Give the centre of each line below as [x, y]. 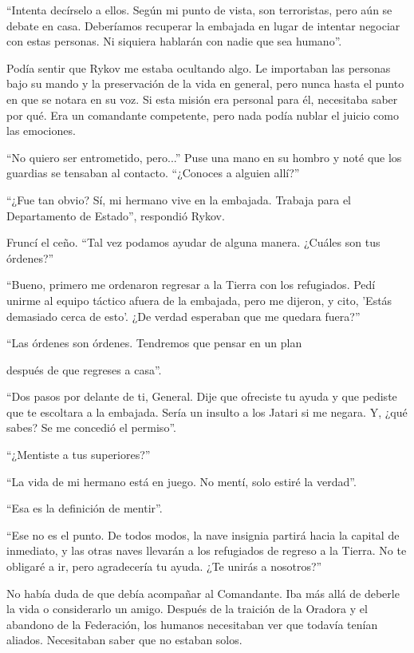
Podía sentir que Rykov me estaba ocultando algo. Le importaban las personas [199, 67]
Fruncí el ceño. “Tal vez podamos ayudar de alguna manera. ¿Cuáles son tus [193, 242]
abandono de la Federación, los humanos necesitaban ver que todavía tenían [192, 624]
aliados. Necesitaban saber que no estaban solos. [124, 640]
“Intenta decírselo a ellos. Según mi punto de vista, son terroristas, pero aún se [199, 10]
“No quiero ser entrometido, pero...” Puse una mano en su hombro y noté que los [204, 157]
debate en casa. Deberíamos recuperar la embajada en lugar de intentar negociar [203, 25]
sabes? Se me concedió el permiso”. [91, 427]
